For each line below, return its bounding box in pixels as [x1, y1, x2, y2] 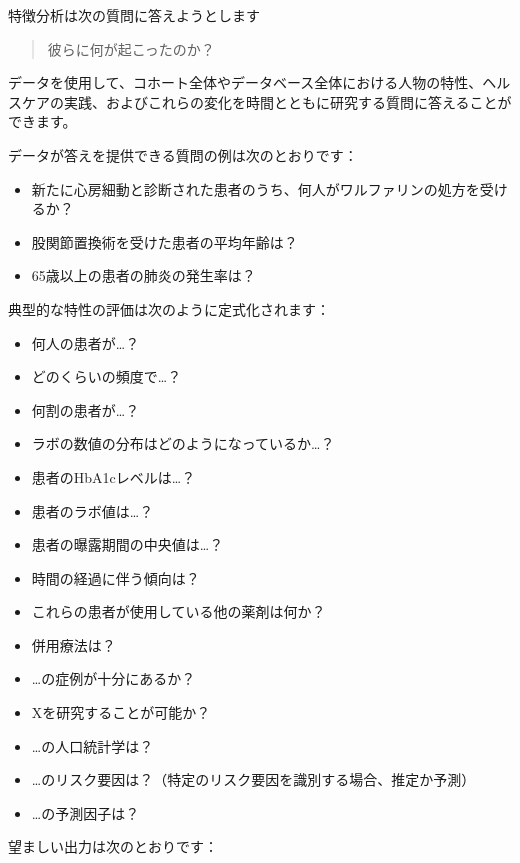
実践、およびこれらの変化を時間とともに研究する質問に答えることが [63, 91, 512, 112]
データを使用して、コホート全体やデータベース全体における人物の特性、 [8, 72, 483, 93]
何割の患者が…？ [31, 399, 140, 420]
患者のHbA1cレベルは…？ [31, 466, 196, 487]
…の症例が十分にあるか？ [31, 668, 196, 689]
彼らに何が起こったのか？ [47, 38, 215, 59]
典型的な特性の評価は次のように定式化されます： [8, 298, 330, 319]
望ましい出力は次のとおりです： [8, 836, 218, 857]
